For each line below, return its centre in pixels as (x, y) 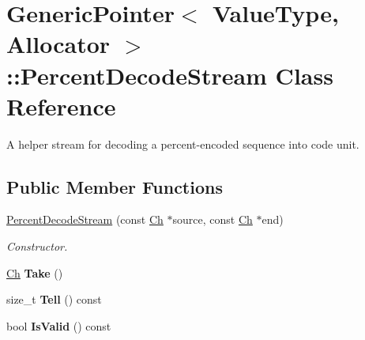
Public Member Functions (115, 186)
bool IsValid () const (59, 325)
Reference (61, 106)
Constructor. (37, 246)
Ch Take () (35, 272)
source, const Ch (213, 219)
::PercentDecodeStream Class (170, 75)
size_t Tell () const (54, 299)
